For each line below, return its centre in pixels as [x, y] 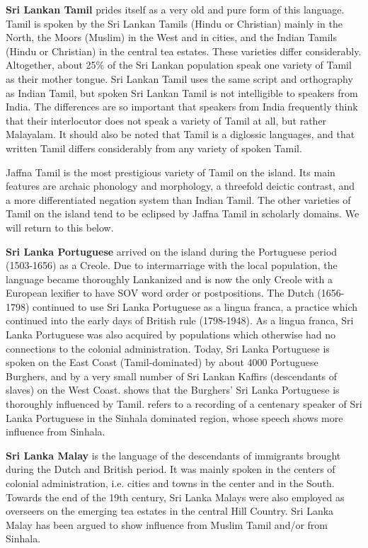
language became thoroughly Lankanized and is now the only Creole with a [169, 279]
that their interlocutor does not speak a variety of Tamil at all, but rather [166, 120]
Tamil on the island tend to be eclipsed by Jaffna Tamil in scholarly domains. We [183, 213]
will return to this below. [60, 227]
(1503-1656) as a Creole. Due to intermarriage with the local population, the [172, 265]
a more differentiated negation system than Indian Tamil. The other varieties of [178, 199]
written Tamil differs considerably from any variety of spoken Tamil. [154, 148]
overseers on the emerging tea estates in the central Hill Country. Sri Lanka [170, 511]
